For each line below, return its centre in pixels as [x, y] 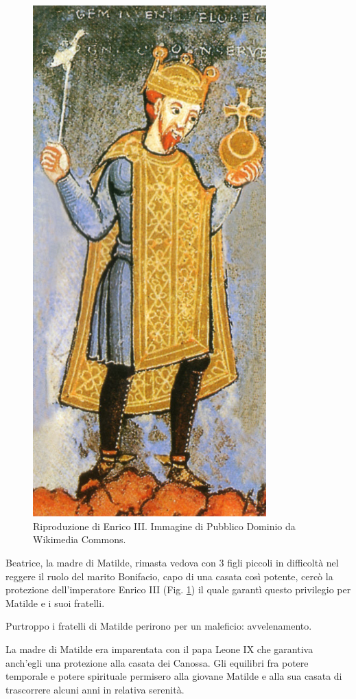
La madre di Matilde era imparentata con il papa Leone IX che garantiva [159, 649]
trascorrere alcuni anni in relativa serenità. [95, 689]
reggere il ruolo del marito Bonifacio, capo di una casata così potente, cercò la [169, 576]
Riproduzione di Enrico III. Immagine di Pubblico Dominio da [164, 526]
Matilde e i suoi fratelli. [55, 603]
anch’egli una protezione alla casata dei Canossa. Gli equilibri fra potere [157, 662]
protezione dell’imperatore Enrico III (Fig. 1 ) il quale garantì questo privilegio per [178, 589]
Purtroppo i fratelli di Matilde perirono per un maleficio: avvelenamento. [159, 626]
